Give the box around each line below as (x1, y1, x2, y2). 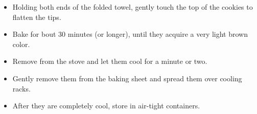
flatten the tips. (12, 11, 61, 22)
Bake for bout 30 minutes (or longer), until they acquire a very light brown (12, 29, 248, 39)
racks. (12, 83, 31, 94)
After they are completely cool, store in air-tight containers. (12, 100, 200, 111)
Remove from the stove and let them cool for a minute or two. (12, 56, 207, 66)
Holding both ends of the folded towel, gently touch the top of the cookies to (12, 2, 253, 12)
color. (12, 38, 30, 49)
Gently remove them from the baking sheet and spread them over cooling (12, 73, 242, 83)
